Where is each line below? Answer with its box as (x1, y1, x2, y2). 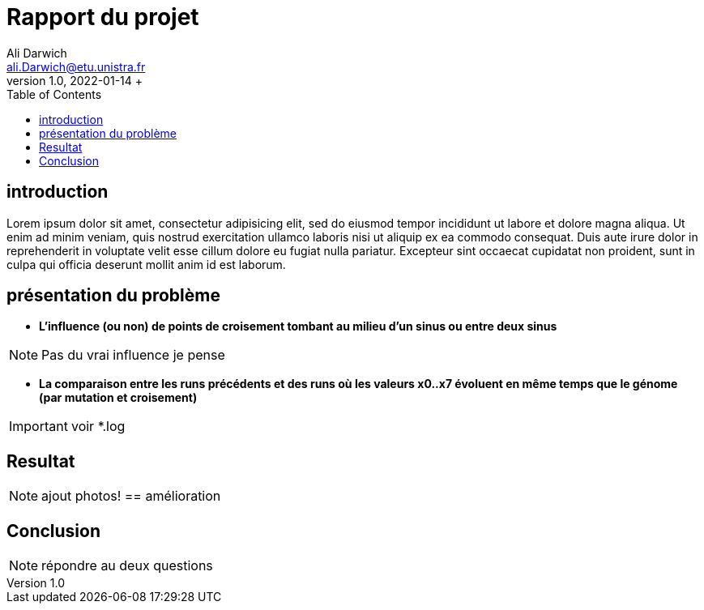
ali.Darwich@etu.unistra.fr (6, 59, 146, 74)
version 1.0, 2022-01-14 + (6, 73, 143, 87)
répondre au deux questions (41, 557, 213, 574)
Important (9, 418, 68, 435)
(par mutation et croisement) (39, 390, 198, 405)
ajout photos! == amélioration (41, 488, 221, 505)
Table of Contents (6, 87, 102, 101)
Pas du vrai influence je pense (41, 347, 225, 364)
